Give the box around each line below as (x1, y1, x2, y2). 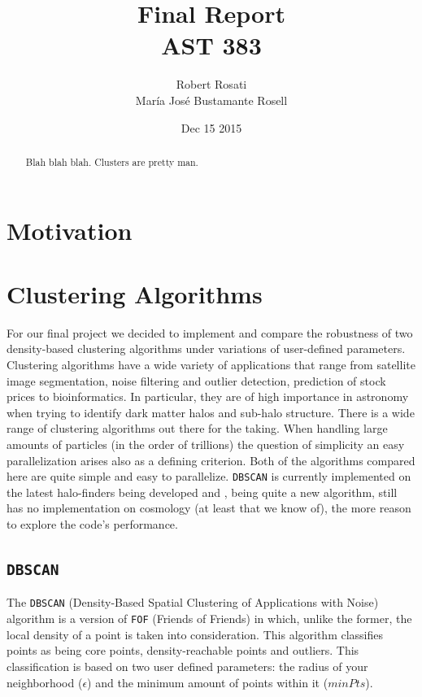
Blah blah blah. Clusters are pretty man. (25, 155, 198, 168)
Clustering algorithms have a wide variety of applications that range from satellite (7, 356, 415, 373)
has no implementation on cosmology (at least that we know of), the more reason (7, 499, 411, 516)
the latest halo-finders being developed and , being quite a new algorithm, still (7, 483, 398, 500)
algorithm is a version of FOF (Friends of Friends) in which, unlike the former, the (7, 610, 412, 627)
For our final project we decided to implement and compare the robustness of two (7, 324, 413, 341)
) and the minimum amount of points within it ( (87, 673, 328, 690)
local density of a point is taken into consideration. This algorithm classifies (7, 625, 384, 643)
